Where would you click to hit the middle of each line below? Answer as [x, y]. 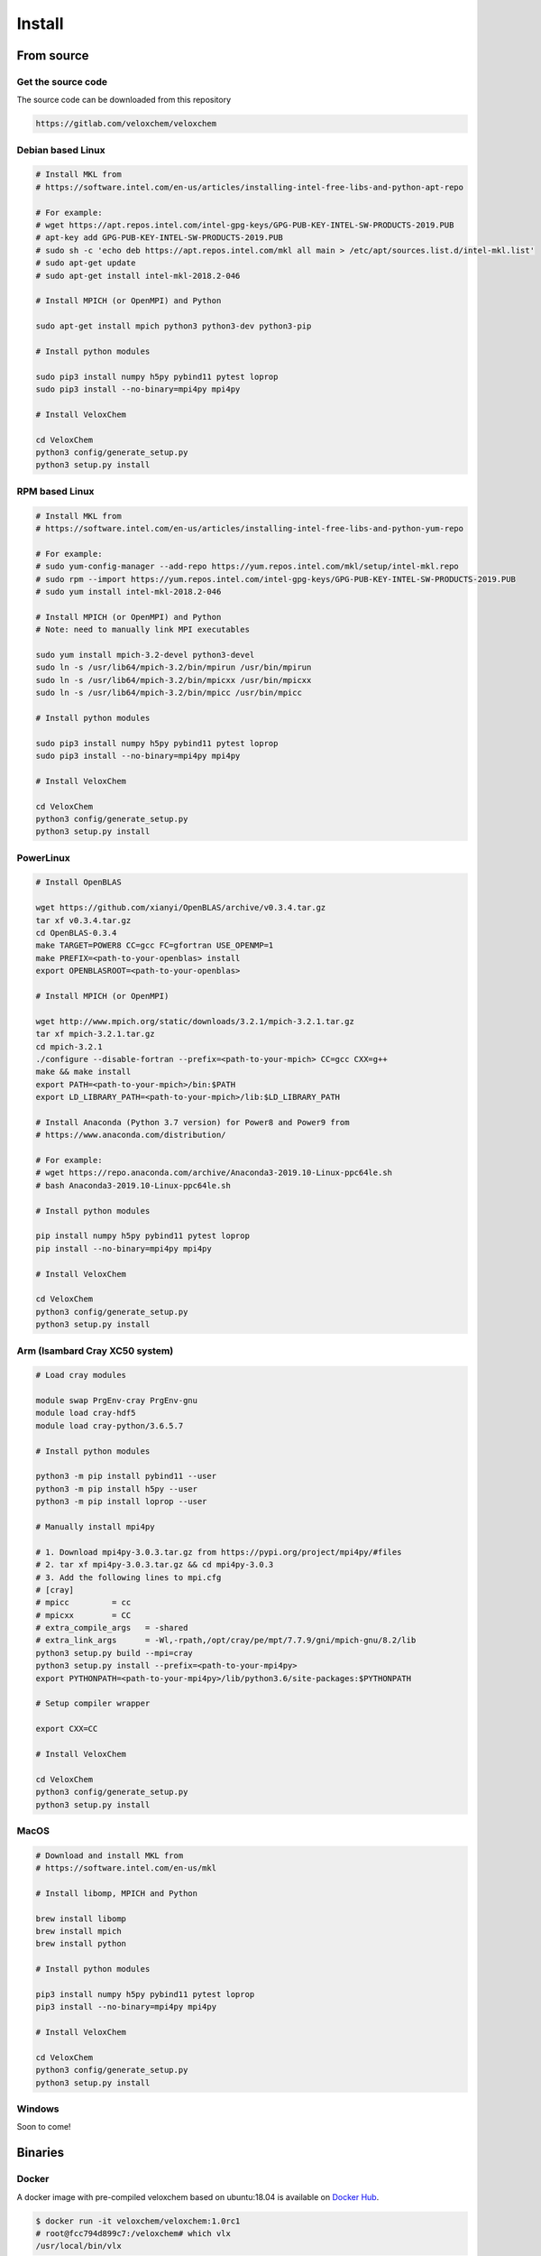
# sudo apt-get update [86, 263]
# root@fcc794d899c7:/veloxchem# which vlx [133, 2233]
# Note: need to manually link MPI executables [142, 630]
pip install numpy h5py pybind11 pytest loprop [142, 1236]
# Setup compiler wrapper [93, 1704]
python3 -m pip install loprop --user [121, 1502]
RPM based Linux [55, 491]
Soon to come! [44, 2127]
